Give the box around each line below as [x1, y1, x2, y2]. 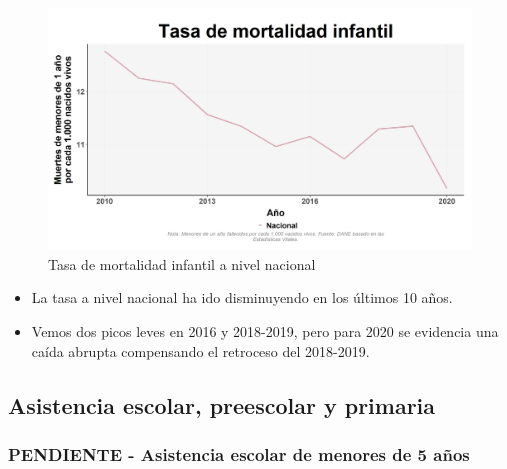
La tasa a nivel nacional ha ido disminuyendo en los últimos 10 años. [31, 287, 453, 308]
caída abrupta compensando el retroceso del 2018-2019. [31, 340, 370, 361]
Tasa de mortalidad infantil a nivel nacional [48, 253, 316, 274]
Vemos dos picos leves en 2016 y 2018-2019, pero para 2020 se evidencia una [31, 321, 499, 341]
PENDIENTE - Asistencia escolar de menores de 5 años [8, 441, 470, 466]
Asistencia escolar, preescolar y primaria [8, 389, 436, 420]
